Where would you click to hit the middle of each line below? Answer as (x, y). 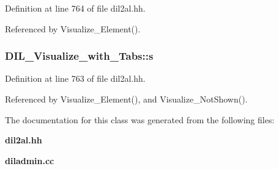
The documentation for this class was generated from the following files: (140, 119)
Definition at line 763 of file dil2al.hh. (75, 78)
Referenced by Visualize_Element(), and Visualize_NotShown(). (126, 99)
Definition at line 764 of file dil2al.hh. (75, 8)
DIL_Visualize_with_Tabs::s (79, 56)
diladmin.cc (30, 160)
